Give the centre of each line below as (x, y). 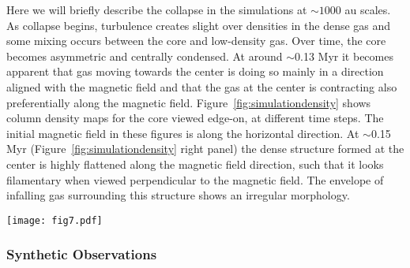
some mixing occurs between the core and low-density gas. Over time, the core (196, 41)
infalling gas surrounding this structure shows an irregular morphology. (178, 195)
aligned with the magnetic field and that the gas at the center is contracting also (202, 86)
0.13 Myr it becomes (344, 56)
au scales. (368, 9)
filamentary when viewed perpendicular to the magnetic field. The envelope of (195, 179)
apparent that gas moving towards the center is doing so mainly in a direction (195, 71)
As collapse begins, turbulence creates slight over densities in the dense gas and (199, 25)
